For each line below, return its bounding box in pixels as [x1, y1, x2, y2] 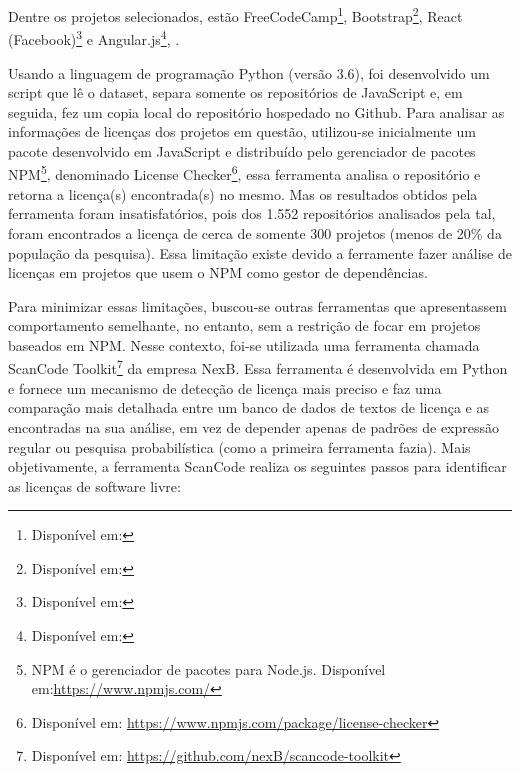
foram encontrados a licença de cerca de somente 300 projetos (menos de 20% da [8, 222, 502, 243]
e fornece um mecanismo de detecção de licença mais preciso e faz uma [8, 377, 442, 398]
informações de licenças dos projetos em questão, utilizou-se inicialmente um [8, 121, 476, 142]
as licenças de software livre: [8, 475, 181, 496]
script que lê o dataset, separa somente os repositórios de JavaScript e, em [8, 82, 463, 103]
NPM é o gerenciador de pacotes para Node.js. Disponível [31, 658, 386, 679]
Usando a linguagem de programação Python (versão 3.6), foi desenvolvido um [8, 62, 490, 83]
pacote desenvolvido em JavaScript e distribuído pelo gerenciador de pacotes [8, 140, 476, 161]
